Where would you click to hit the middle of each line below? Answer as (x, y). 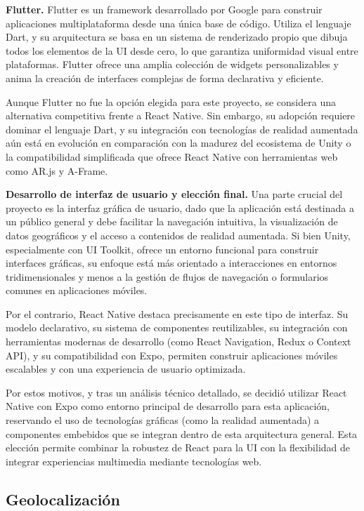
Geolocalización (63, 499)
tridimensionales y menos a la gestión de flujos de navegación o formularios (167, 276)
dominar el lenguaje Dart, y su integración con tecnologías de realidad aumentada (182, 129)
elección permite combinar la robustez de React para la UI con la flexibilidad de (178, 447)
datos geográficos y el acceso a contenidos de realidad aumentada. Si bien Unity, (178, 235)
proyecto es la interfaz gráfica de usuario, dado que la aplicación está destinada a (180, 207)
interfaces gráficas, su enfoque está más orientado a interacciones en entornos (171, 263)
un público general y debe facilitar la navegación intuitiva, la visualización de (172, 221)
